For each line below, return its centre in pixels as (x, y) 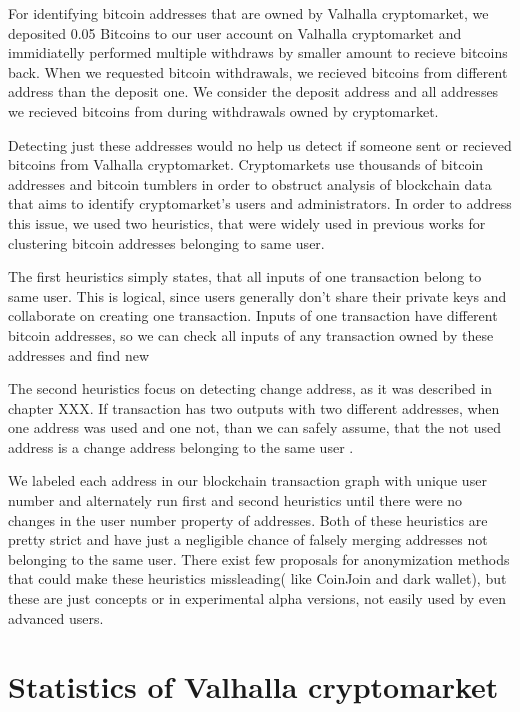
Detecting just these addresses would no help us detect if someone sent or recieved (260, 144)
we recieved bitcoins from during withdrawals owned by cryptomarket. (223, 110)
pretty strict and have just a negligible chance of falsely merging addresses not (248, 539)
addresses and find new (79, 354)
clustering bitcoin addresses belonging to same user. (166, 242)
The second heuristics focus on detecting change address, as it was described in (250, 388)
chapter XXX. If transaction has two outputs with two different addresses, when (254, 407)
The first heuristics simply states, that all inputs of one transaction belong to (245, 276)
